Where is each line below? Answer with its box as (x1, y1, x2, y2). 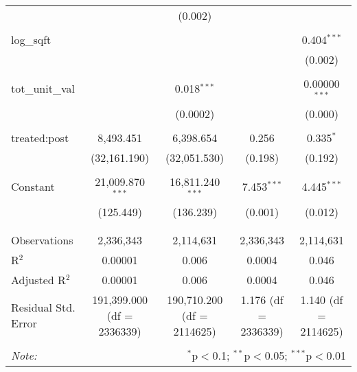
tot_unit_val (11, 80, 75, 97)
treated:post (11, 129, 69, 146)
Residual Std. (11, 299, 76, 316)
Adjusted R (11, 271, 66, 288)
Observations (11, 231, 73, 248)
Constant (11, 178, 55, 195)
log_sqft (11, 32, 51, 47)
